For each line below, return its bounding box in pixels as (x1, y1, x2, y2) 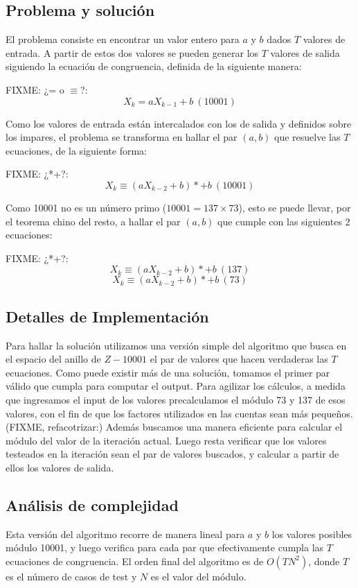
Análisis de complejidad (6, 494, 179, 515)
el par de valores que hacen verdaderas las (150, 352, 328, 366)
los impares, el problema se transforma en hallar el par (6, 130, 238, 144)
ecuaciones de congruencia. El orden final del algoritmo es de (6, 553, 264, 568)
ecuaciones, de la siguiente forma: (6, 143, 147, 157)
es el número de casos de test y (6, 569, 137, 583)
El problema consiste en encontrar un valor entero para (6, 32, 240, 46)
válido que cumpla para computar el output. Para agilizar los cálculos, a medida (6, 379, 346, 393)
